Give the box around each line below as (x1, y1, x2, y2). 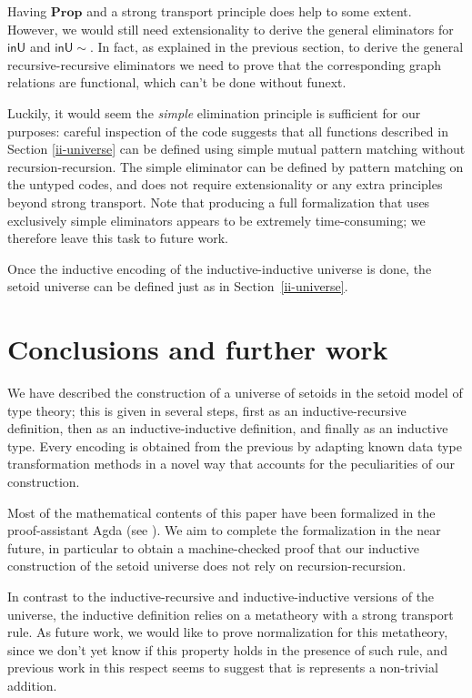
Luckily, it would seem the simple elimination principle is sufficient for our (7, 103, 421, 122)
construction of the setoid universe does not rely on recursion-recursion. (7, 556, 407, 575)
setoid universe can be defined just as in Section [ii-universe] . (7, 277, 348, 296)
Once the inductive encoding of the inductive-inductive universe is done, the (7, 258, 432, 278)
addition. (7, 675, 57, 694)
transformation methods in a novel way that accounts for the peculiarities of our (7, 454, 456, 473)
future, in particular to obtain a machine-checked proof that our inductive (7, 538, 419, 557)
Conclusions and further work (7, 330, 388, 368)
